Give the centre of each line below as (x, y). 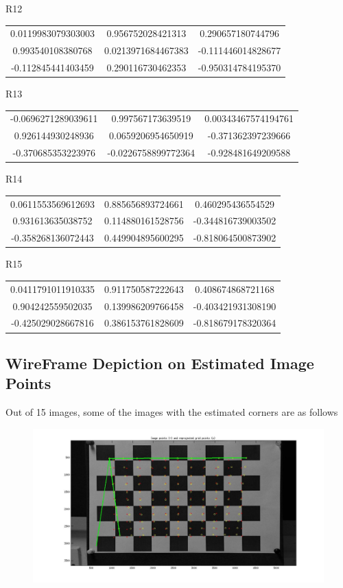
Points (28, 383)
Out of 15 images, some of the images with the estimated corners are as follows (172, 412)
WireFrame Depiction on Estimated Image (160, 363)
